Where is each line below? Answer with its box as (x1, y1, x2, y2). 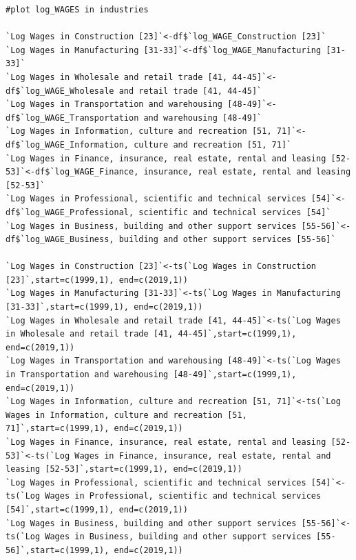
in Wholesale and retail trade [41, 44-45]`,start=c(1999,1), (6, 329, 297, 339)
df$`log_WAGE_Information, (6, 139, 129, 150)
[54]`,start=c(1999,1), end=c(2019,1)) (6, 504, 188, 514)
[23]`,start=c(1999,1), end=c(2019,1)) (6, 274, 188, 285)
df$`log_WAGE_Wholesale (6, 86, 114, 96)
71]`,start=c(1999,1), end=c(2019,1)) (6, 423, 183, 434)
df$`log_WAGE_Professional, (6, 207, 134, 217)
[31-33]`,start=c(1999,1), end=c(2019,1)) (6, 302, 203, 312)
